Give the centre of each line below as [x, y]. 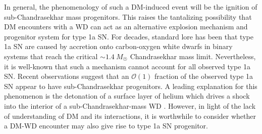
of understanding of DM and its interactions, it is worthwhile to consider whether [130, 116]
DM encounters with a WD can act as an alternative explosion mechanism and [126, 27]
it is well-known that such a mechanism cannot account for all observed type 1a [127, 66]
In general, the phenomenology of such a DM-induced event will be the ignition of [131, 7]
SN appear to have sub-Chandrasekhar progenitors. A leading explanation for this [131, 86]
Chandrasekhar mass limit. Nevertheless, [193, 56]
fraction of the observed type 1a [204, 76]
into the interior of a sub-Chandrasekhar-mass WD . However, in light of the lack [130, 105]
